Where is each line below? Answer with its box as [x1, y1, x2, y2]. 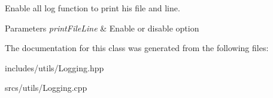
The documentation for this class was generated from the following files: [5, 42, 269, 54]
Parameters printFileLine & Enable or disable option [5, 21, 199, 34]
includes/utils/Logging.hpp [5, 61, 104, 74]
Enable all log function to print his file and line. [5, 2, 180, 14]
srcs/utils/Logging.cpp [5, 81, 87, 94]
